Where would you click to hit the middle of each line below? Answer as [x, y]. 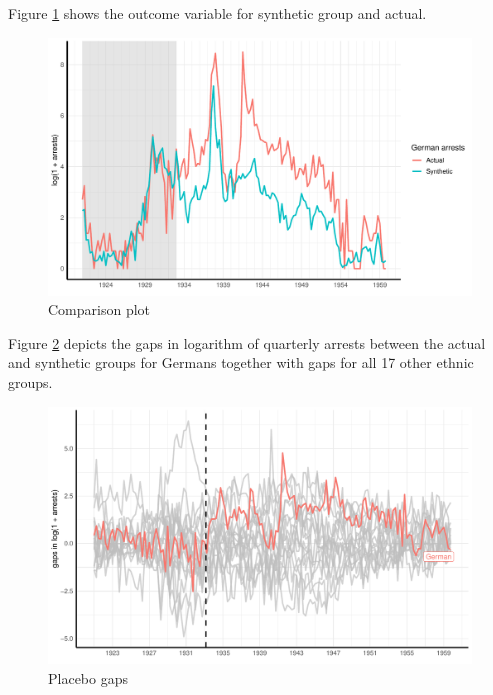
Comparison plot [99, 309]
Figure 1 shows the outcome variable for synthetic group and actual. [217, 13]
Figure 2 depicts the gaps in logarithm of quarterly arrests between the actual [247, 342]
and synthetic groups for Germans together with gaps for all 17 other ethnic [241, 362]
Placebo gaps [88, 678]
